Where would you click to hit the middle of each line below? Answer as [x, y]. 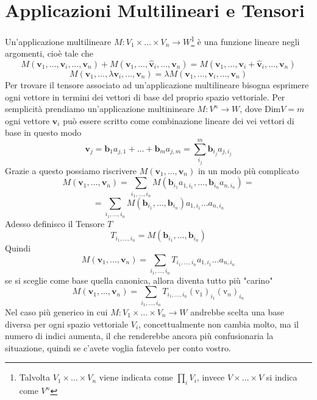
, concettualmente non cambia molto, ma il [219, 324]
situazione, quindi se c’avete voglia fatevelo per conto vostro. [118, 347]
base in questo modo [43, 132]
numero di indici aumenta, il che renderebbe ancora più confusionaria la [139, 336]
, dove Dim [260, 109]
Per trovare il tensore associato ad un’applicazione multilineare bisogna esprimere [157, 84]
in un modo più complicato [248, 170]
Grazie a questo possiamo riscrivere [71, 170]
